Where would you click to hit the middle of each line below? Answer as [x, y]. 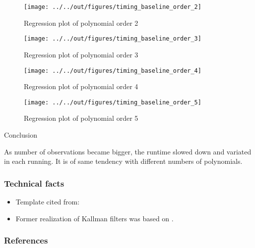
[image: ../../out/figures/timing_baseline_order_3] [113, 39]
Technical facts [34, 183]
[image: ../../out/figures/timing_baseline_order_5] [113, 102]
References [26, 240]
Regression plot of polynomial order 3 [81, 54]
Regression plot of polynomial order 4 [81, 86]
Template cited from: [48, 201]
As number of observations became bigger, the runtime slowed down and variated [128, 151]
